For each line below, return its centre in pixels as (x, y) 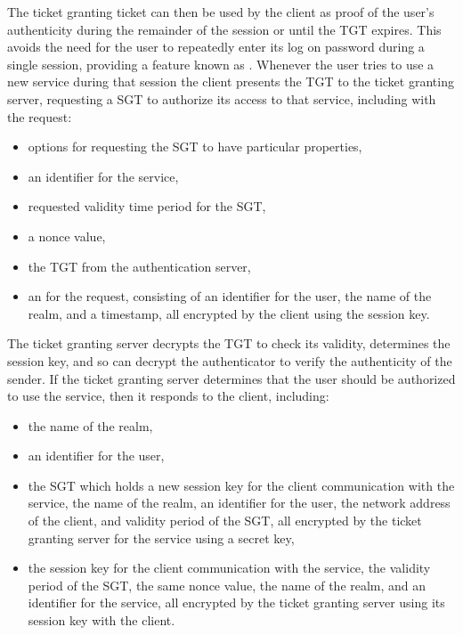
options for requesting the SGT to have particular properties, (195, 147)
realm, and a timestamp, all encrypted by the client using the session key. (229, 313)
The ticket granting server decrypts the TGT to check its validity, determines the (229, 343)
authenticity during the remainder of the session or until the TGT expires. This (224, 29)
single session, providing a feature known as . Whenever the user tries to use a (221, 64)
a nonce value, (67, 236)
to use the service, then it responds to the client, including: (168, 396)
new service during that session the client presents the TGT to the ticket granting (231, 81)
